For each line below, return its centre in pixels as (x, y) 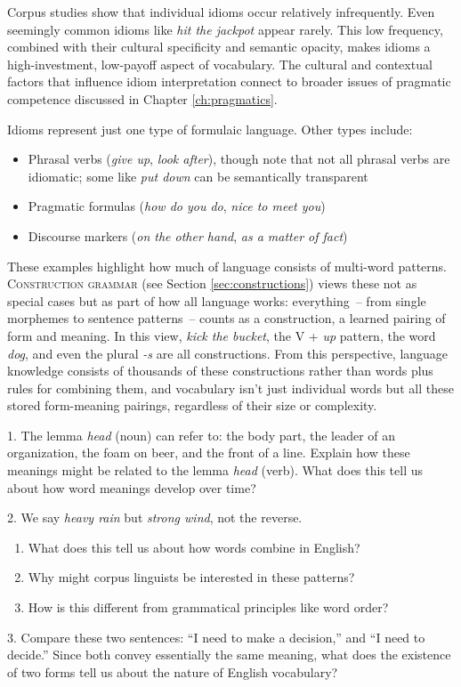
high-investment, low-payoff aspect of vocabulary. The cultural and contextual (220, 64)
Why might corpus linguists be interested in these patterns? (191, 577)
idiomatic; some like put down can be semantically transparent (198, 176)
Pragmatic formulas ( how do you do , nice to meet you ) (177, 206)
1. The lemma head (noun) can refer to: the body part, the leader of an (202, 435)
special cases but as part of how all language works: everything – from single (217, 300)
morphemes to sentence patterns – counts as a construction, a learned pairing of (226, 318)
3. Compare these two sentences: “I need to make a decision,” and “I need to (216, 637)
